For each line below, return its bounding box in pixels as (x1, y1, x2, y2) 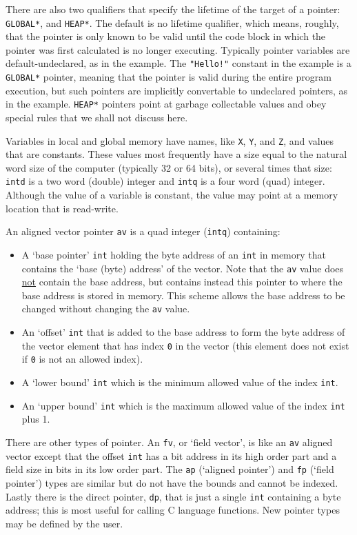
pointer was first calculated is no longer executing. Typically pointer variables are (6, 42, 350, 57)
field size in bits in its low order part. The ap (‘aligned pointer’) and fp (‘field (6, 462, 334, 476)
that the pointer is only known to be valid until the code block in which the (6, 29, 326, 43)
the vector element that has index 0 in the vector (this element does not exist (21, 338, 349, 352)
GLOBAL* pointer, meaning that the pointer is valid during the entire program (6, 70, 331, 84)
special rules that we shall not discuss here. (6, 110, 188, 124)
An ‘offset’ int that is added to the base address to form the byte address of (21, 325, 345, 339)
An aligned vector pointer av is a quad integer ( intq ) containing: (6, 224, 280, 239)
